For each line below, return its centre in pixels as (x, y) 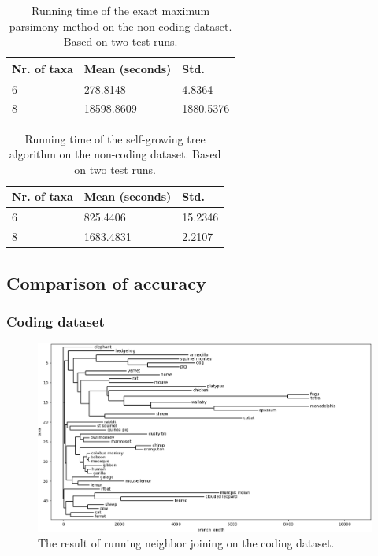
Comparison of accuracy (106, 282)
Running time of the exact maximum (121, 10)
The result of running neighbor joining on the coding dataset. (186, 543)
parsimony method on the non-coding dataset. (120, 26)
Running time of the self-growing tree (115, 138)
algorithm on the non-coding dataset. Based (115, 154)
